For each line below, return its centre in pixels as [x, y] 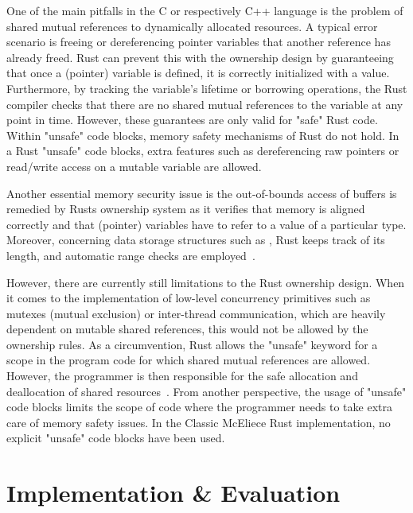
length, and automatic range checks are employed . [131, 255]
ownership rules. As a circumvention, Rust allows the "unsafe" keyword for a [192, 344]
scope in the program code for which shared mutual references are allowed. [189, 360]
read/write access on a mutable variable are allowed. [134, 166]
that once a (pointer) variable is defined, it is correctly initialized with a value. [198, 73]
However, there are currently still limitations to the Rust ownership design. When [206, 282]
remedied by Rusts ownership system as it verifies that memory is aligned [186, 209]
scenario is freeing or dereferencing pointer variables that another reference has [199, 42]
